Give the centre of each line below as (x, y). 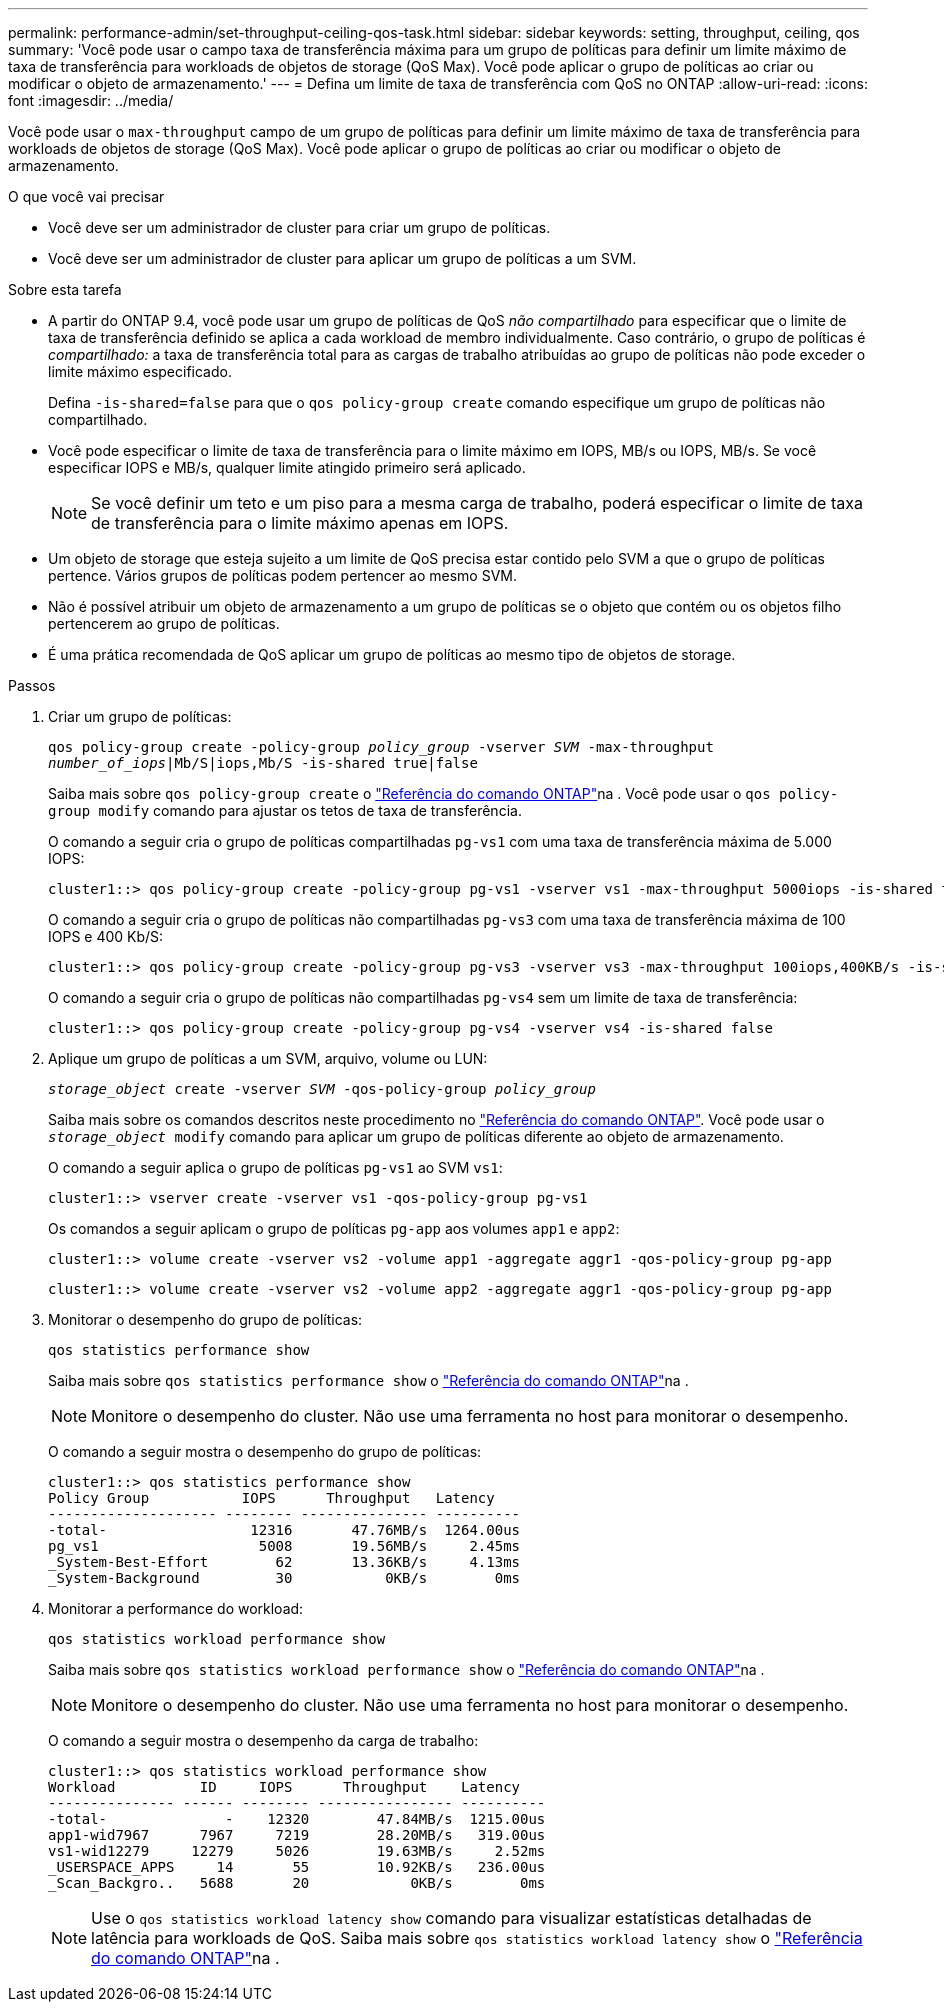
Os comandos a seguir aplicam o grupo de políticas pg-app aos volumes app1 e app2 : (334, 1228)
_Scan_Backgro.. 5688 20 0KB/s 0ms (297, 1883)
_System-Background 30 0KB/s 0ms (284, 1578)
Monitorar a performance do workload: (176, 1608)
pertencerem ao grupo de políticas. (164, 623)
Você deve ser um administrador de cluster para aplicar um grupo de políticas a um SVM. (342, 258)
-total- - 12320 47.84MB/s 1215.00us (297, 1819)
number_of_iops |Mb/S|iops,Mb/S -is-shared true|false (263, 763)
